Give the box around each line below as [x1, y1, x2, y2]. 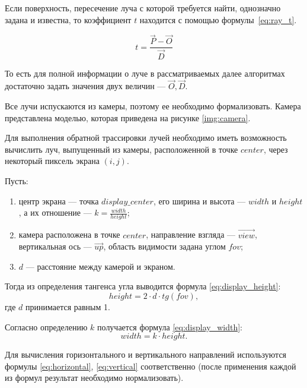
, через [263, 143, 288, 155]
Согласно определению [5, 320, 88, 333]
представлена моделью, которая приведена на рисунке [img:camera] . [5, 111, 251, 124]
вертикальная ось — [18, 240, 92, 253]
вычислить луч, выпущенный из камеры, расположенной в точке [5, 143, 238, 155]
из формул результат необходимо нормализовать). [5, 371, 184, 384]
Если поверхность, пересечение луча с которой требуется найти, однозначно [5, 2, 281, 14]
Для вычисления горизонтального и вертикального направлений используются [5, 348, 287, 361]
